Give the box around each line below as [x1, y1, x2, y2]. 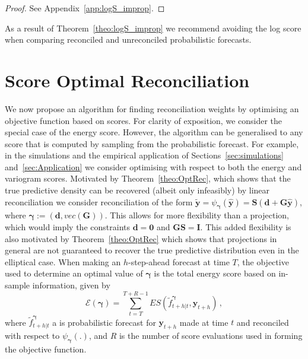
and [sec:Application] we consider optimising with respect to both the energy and [5, 160, 302, 173]
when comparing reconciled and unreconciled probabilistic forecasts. [5, 33, 252, 46]
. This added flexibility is [200, 221, 291, 233]
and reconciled [236, 316, 289, 328]
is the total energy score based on [154, 267, 276, 279]
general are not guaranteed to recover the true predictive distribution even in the [5, 244, 299, 256]
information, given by [32, 279, 110, 291]
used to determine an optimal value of [5, 267, 143, 279]
